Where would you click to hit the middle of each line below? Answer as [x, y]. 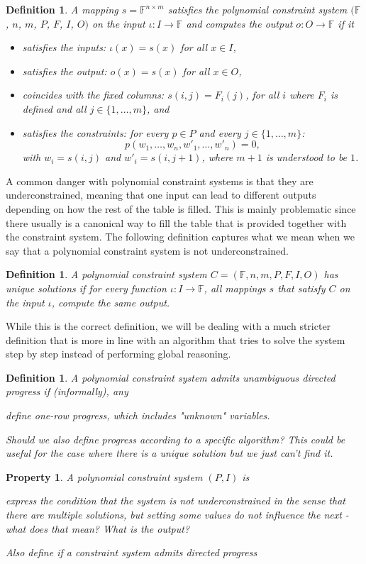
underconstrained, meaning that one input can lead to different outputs [161, 195]
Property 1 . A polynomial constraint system [104, 476]
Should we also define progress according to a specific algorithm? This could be [176, 439]
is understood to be [306, 157]
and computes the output [239, 23]
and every [220, 132]
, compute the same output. [111, 302]
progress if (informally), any [67, 391]
